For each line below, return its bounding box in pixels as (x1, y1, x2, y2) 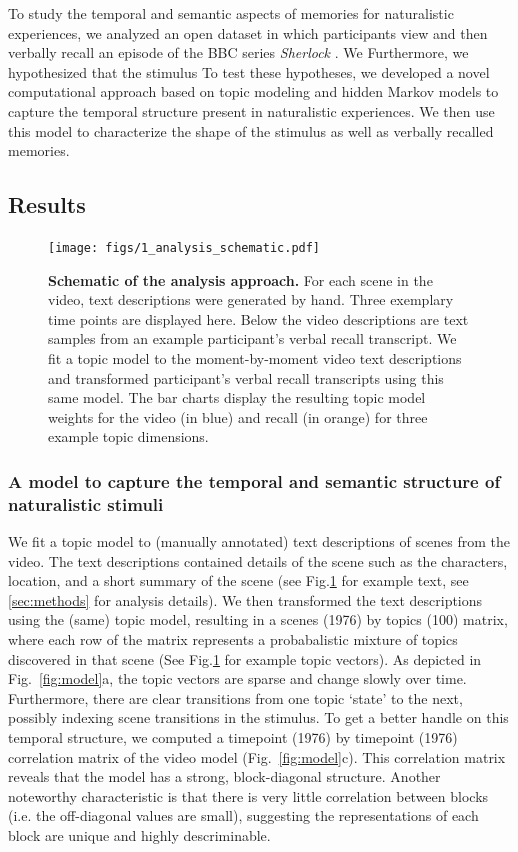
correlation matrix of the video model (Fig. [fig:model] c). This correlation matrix (8, 746, 506, 767)
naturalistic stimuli (8, 491, 164, 516)
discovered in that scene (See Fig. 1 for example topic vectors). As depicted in (8, 648, 482, 669)
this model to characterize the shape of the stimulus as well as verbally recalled (8, 120, 494, 141)
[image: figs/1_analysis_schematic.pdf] (48, 240, 321, 255)
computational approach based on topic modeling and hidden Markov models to (8, 81, 499, 102)
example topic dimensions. (48, 426, 209, 447)
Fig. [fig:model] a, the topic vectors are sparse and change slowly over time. (8, 668, 467, 689)
